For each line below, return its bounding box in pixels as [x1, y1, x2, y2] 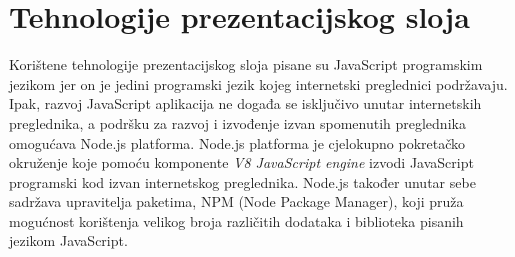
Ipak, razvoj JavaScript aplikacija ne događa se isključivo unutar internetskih [9, 93, 482, 114]
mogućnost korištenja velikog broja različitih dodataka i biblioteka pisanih [9, 210, 464, 231]
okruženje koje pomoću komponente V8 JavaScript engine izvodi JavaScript [9, 152, 474, 173]
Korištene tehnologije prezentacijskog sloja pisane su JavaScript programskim [9, 54, 483, 75]
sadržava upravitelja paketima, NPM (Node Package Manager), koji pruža [9, 191, 464, 212]
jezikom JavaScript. [9, 230, 128, 251]
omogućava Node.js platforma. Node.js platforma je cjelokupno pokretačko [9, 132, 466, 153]
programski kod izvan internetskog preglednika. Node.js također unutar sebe [9, 171, 476, 192]
